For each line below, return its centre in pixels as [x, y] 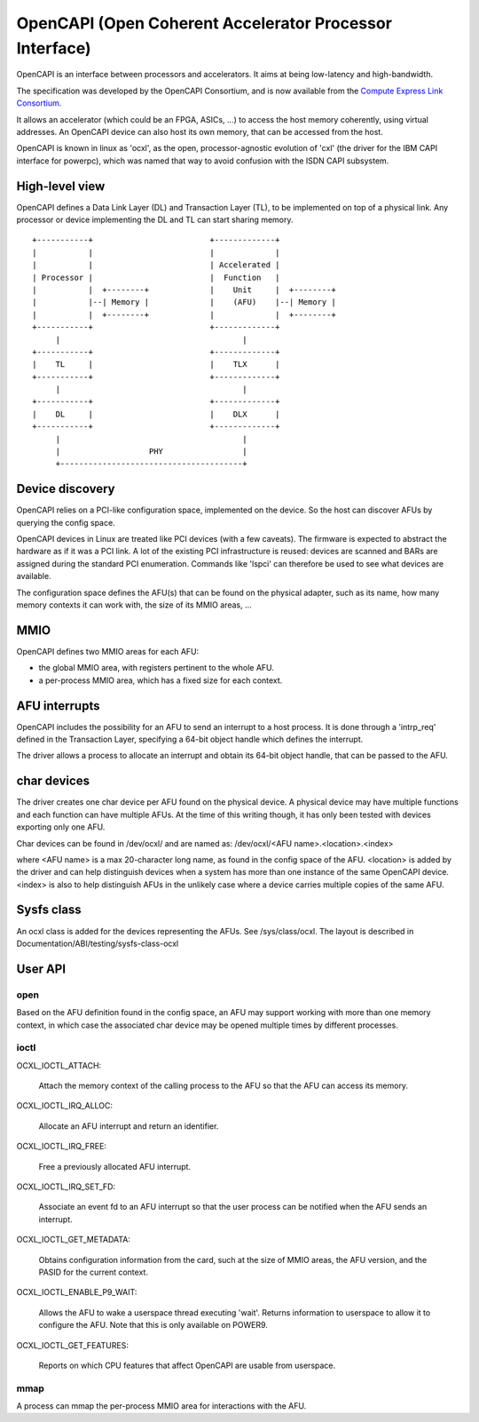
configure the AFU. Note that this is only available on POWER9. [153, 1325]
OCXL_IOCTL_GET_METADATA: [73, 1240]
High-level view [61, 186]
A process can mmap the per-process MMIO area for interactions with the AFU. [161, 1406]
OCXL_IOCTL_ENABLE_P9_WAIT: [77, 1292]
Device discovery [66, 489]
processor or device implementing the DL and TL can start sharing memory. [155, 219]
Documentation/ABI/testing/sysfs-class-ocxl [98, 943]
